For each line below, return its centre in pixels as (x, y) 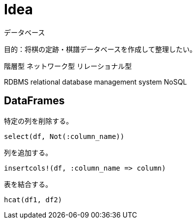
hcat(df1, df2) (33, 200)
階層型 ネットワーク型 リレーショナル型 (68, 66)
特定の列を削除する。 (38, 121)
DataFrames (34, 101)
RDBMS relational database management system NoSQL (96, 82)
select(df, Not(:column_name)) (64, 136)
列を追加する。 (28, 152)
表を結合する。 (28, 184)
